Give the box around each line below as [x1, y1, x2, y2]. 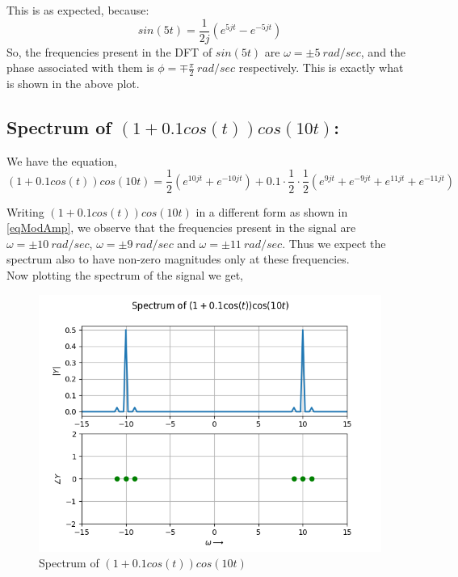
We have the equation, [6, 152, 117, 169]
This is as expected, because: [6, 2, 149, 18]
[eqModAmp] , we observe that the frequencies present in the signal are [6, 219, 356, 236]
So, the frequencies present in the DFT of [6, 43, 212, 60]
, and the [360, 43, 406, 60]
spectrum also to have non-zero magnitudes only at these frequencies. [6, 251, 350, 267]
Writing [6, 203, 44, 220]
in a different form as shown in [195, 203, 348, 220]
